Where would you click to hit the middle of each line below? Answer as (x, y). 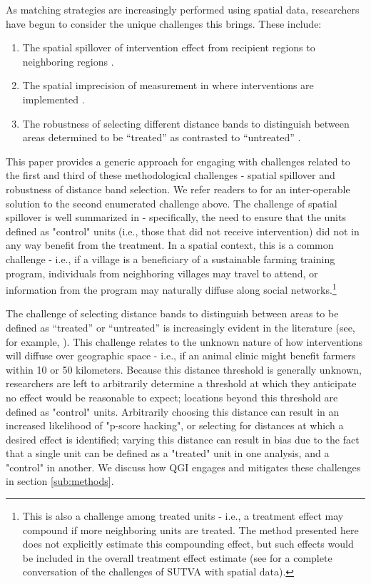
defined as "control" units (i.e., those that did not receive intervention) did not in (183, 231)
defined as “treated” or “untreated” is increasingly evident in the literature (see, (181, 327)
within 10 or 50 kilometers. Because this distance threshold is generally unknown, (184, 369)
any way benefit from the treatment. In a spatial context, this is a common (170, 245)
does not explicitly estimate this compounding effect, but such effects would (188, 544)
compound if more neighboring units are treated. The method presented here (190, 529)
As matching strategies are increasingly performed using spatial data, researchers (183, 9)
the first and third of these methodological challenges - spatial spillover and (171, 175)
